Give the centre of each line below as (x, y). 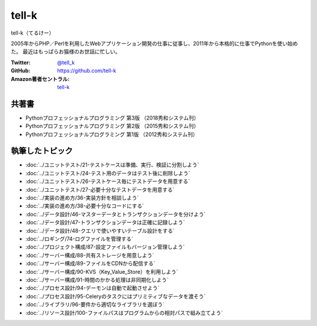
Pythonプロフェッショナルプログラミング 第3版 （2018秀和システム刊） (112, 118)
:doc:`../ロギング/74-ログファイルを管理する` (79, 239)
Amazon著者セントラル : (40, 79)
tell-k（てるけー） (33, 33)
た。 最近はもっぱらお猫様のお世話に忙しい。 (65, 52)
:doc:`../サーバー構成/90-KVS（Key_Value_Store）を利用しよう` (102, 271)
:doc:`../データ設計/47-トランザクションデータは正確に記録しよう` (105, 222)
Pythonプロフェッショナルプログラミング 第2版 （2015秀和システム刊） (112, 126)
